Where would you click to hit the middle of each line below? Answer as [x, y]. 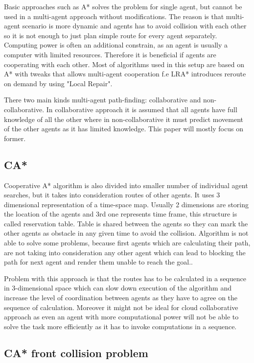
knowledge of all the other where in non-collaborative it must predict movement [124, 119]
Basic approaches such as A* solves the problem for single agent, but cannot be [123, 6]
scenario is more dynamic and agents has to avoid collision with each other [134, 26]
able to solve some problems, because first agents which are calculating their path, [127, 243]
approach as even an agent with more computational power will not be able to [121, 317]
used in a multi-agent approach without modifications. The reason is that [114, 16]
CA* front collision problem [76, 352]
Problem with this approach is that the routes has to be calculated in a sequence [125, 278]
